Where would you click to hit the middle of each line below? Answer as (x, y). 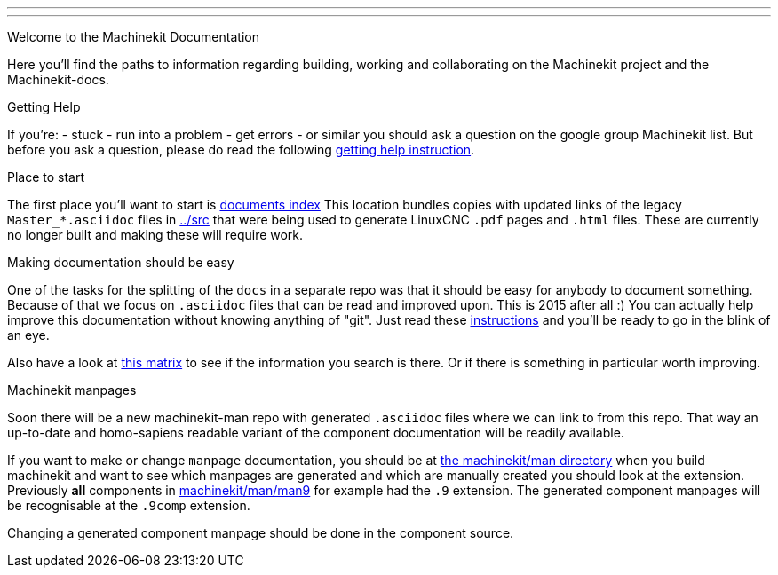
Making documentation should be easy (121, 262)
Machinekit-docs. (58, 79)
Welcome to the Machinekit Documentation (133, 37)
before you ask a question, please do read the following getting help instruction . (241, 150)
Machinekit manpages (72, 390)
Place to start (46, 177)
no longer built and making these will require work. (155, 235)
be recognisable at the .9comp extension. (129, 505)
